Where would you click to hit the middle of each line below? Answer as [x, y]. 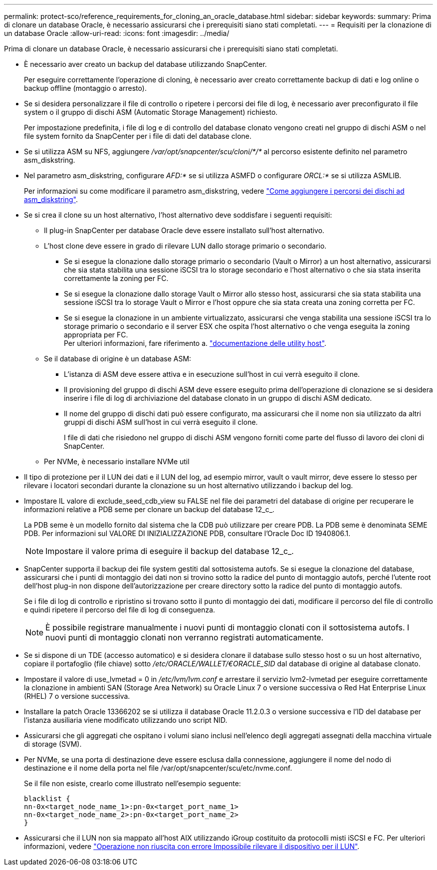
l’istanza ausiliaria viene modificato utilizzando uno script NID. [126, 720]
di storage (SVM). [53, 744]
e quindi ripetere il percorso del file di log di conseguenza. [120, 610]
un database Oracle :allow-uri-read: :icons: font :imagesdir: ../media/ [117, 33]
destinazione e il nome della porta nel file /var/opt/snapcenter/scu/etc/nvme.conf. [158, 768]
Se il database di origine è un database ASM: [118, 359]
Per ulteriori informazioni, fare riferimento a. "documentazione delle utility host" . [195, 343]
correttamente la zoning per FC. [116, 278]
